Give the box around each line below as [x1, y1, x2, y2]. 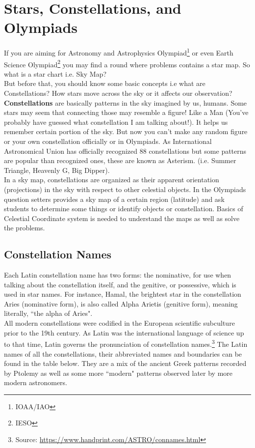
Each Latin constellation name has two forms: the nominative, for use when [4, 270, 231, 280]
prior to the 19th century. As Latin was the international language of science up [4, 327, 244, 337]
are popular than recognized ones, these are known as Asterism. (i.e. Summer [4, 155, 236, 166]
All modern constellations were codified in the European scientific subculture [4, 318, 235, 328]
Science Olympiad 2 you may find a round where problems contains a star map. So [4, 57, 250, 69]
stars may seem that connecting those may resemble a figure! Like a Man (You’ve [4, 107, 249, 117]
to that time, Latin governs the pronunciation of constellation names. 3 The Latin [4, 337, 248, 349]
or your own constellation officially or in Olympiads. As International [4, 136, 212, 146]
